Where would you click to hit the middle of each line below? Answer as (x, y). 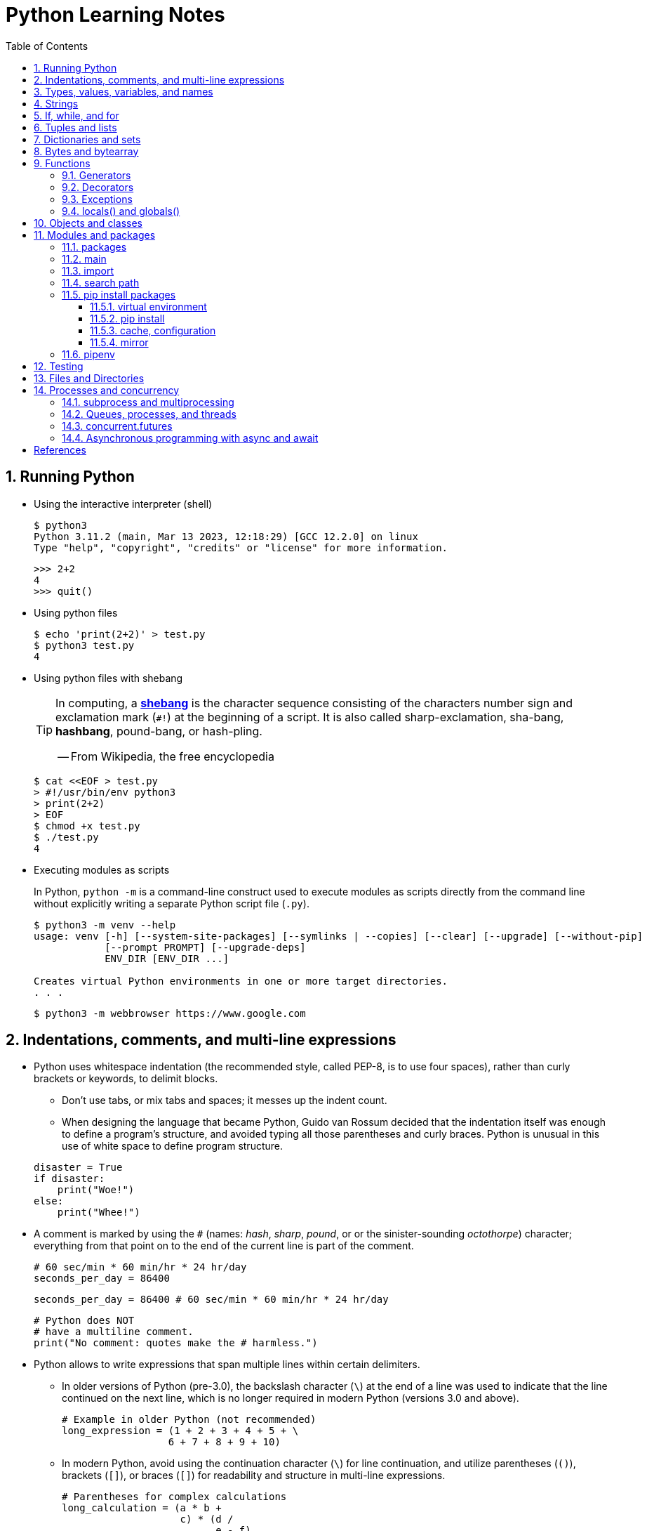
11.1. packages (94, 247)
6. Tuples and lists (75, 127)
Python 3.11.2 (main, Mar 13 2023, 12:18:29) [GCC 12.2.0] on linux (226, 536)
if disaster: (69, 1179)
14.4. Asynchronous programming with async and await (190, 438)
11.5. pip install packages (119, 294)
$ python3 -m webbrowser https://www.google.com (170, 1013)
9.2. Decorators (98, 187)
